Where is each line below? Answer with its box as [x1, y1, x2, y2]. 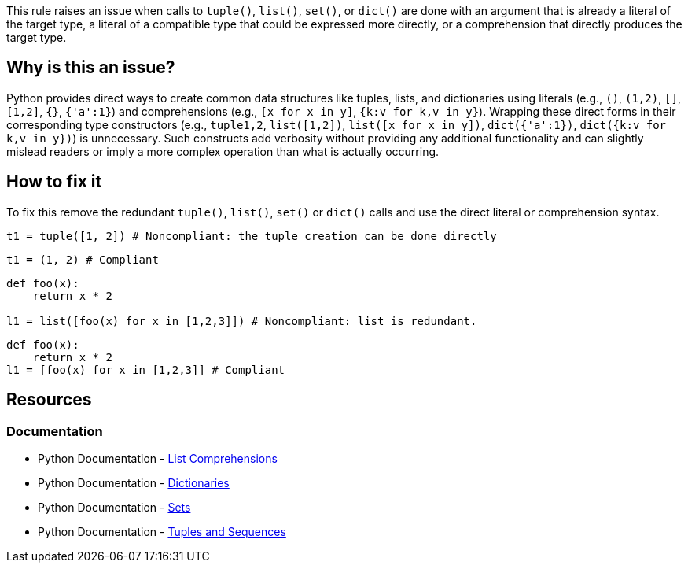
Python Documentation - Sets [38, 500, 191, 514]
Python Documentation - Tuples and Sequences [38, 524, 286, 538]
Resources [6, 390, 92, 410]
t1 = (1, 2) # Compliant [6, 253, 159, 266]
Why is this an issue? [6, 57, 175, 78]
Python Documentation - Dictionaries [38, 475, 230, 490]
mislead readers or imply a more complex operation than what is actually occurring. [6, 144, 440, 158]
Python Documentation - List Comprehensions [38, 451, 278, 465]
